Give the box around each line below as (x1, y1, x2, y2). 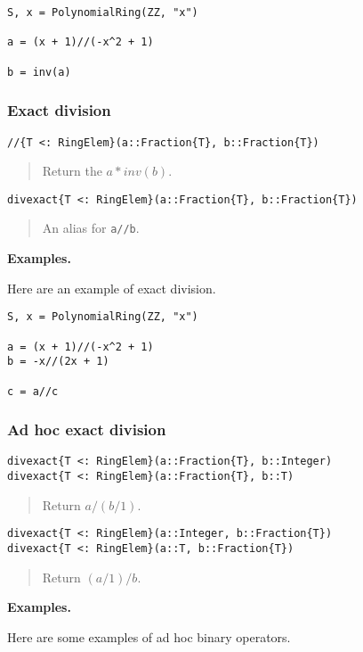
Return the (42, 161, 102, 180)
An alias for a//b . (42, 219, 140, 237)
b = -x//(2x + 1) (7, 355, 109, 368)
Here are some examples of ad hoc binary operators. (7, 627, 291, 646)
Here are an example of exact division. (7, 278, 216, 297)
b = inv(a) (7, 65, 71, 78)
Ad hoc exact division (7, 418, 166, 441)
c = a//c (7, 384, 59, 398)
